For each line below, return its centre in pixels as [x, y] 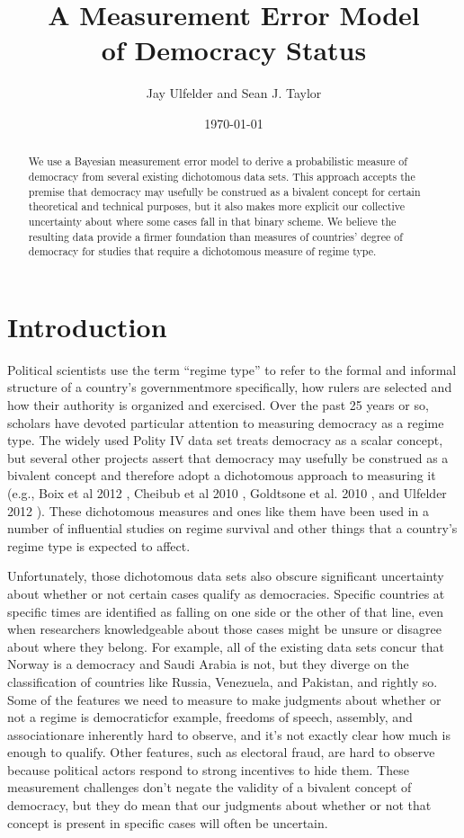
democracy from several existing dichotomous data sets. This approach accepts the [222, 176]
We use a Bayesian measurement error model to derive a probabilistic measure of [218, 161]
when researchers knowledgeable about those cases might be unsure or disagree [224, 629]
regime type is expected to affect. [99, 545]
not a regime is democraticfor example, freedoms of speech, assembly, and [210, 717]
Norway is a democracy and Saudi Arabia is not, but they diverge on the [208, 664]
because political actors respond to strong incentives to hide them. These [208, 769]
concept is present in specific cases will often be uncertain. [168, 822]
